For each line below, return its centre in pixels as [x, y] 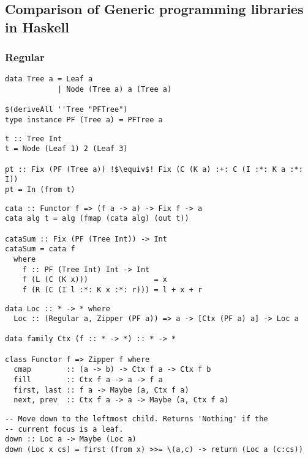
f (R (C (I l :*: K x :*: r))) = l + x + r [112, 290]
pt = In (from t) [40, 189]
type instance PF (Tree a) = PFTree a [84, 120]
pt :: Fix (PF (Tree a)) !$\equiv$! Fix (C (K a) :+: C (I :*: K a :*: [154, 169]
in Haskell [37, 27]
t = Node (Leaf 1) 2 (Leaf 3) [66, 149]
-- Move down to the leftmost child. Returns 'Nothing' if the [137, 419]
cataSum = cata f [40, 249]
